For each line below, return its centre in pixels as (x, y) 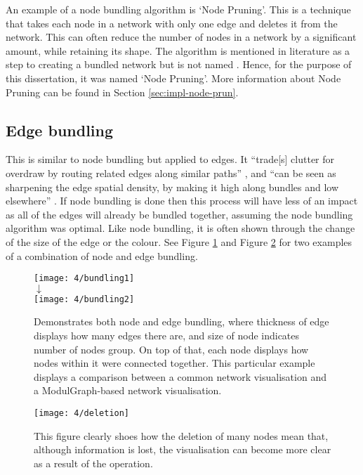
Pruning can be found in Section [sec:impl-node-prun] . (122, 92)
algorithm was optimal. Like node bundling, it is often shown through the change (180, 228)
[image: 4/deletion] (82, 413)
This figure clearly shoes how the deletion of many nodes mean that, (181, 435)
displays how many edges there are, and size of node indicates (167, 336)
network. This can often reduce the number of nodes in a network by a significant (181, 37)
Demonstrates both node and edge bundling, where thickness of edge (181, 321)
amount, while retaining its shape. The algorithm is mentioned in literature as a (178, 50)
